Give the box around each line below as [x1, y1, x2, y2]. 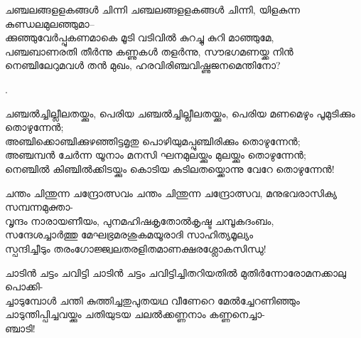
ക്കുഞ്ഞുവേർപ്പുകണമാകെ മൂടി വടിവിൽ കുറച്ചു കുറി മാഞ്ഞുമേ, [5, 30, 274, 45]
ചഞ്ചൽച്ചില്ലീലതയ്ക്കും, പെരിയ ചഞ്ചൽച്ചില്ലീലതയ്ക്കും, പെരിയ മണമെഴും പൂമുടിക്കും [5, 105, 355, 120]
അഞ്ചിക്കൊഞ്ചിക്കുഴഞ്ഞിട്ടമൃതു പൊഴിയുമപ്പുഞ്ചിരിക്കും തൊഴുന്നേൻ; [5, 133, 301, 148]
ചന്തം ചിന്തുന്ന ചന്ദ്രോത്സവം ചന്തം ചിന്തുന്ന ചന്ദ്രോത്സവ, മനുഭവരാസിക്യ [5, 185, 338, 200]
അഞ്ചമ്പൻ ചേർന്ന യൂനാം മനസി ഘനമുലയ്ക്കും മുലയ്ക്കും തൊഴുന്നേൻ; [5, 147, 306, 162]
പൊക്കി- [5, 279, 43, 294]
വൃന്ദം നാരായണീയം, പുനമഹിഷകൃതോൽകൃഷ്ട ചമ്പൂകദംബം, [5, 213, 274, 228]
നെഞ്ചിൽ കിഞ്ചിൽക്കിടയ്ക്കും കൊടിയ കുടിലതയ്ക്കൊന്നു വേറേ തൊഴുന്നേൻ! [5, 161, 335, 176]
